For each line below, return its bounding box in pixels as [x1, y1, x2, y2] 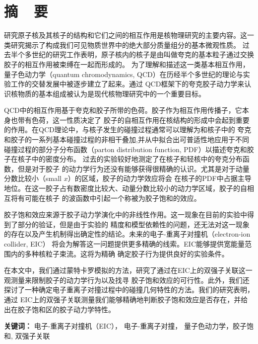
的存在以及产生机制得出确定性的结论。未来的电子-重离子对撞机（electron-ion [4, 229, 251, 239]
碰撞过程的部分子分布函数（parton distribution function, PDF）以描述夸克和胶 [4, 144, 254, 154]
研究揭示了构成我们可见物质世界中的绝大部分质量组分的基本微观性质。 [10, 39, 240, 50]
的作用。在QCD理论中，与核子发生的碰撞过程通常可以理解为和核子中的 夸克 [4, 124, 252, 135]
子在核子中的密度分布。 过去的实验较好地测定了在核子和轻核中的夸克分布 [4, 154, 243, 164]
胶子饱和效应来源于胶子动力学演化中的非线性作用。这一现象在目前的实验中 [4, 209, 247, 220]
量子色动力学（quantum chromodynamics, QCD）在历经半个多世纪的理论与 [4, 69, 243, 79]
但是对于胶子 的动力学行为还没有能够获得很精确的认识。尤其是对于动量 [17, 163, 250, 173]
